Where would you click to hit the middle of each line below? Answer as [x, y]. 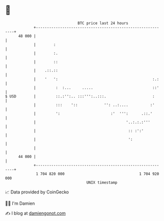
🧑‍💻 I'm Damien [20, 203]
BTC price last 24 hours [103, 23]
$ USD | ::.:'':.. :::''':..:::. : [80, 96]
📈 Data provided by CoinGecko [37, 192]
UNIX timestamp [102, 182]
